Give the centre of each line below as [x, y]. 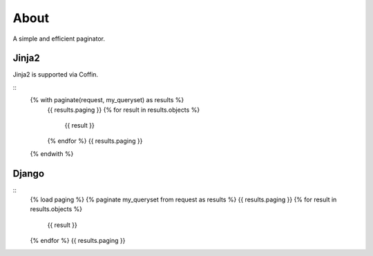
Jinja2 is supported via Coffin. [56, 75]
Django [29, 174]
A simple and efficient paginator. [59, 39]
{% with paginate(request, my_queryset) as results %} [107, 100]
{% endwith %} [52, 154]
